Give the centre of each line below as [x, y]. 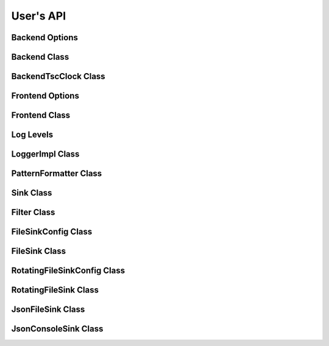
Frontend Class [41, 115]
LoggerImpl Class [45, 154]
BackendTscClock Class [58, 76]
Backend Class [40, 57]
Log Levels [32, 135]
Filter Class [33, 212]
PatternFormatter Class [57, 174]
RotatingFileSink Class [55, 290]
